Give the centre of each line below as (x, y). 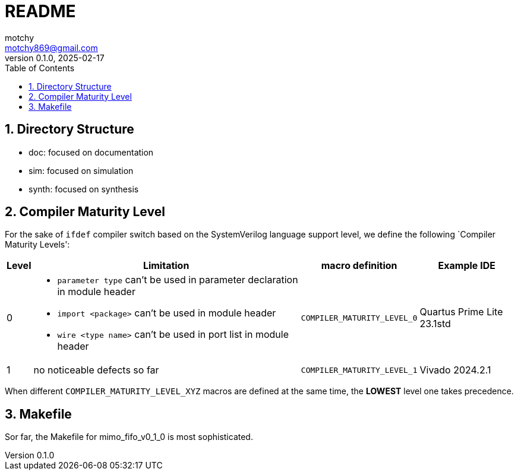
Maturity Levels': (37, 245)
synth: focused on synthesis (84, 189)
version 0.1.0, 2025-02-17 (55, 58)
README (40, 11)
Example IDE (467, 266)
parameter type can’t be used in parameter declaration (178, 280)
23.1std (435, 324)
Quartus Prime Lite (461, 312)
